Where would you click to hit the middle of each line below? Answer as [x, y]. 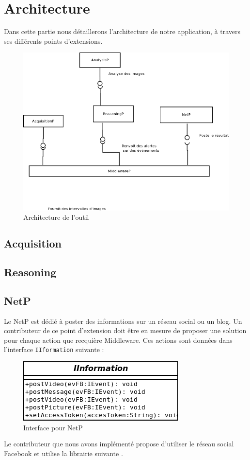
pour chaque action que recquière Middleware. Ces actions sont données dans [118, 340]
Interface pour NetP [53, 427]
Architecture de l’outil [56, 217]
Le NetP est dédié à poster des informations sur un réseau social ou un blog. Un [123, 321]
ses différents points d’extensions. [53, 41]
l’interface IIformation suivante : [54, 349]
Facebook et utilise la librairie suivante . [63, 453]
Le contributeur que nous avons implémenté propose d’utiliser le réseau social [119, 444]
